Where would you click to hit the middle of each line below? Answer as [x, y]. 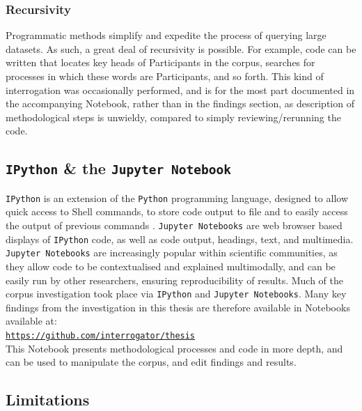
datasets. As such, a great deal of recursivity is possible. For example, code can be [181, 48]
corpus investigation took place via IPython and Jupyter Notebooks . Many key [176, 294]
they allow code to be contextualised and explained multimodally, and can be [171, 266]
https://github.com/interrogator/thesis [101, 336]
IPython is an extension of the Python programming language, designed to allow [177, 197]
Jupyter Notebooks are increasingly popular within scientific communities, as [172, 253]
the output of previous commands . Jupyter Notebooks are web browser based [174, 225]
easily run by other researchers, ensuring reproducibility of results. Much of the [175, 280]
